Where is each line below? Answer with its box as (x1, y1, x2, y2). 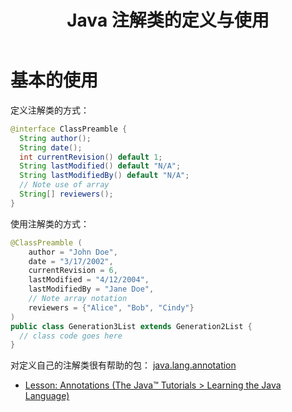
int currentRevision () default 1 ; (19, 152, 163, 162)
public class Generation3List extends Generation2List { (10, 321, 253, 331)
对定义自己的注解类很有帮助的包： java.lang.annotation (10, 359, 237, 371)
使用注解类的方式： (10, 217, 90, 230)
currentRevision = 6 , (28, 266, 118, 276)
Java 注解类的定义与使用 (66, 9, 270, 32)
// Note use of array (19, 180, 110, 190)
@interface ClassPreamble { (10, 124, 128, 134)
